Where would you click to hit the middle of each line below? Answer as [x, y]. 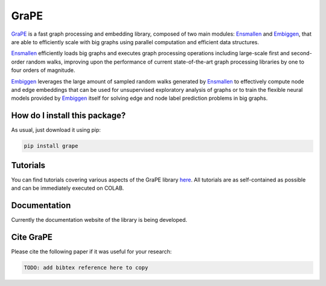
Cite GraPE [32, 237]
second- [301, 53]
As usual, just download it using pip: [56, 130]
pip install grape [51, 146]
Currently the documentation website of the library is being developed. [99, 219]
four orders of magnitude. [43, 70]
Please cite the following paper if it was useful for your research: [91, 252]
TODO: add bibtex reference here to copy [86, 267]
